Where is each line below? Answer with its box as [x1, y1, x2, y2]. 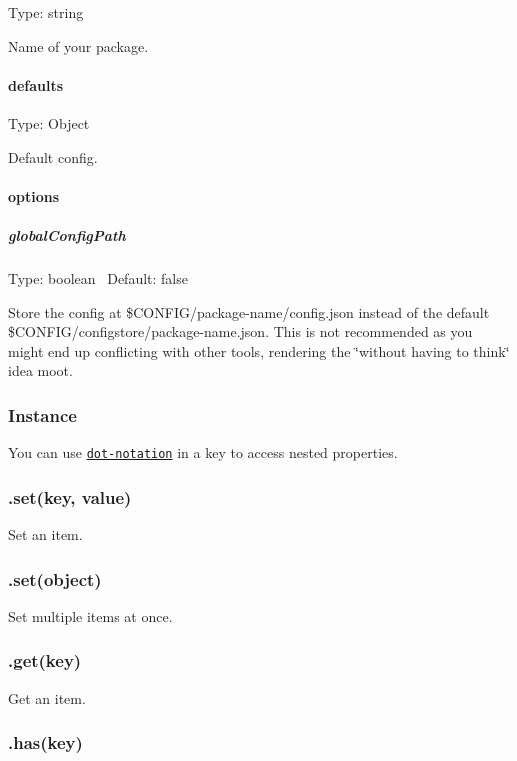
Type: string [8, 2, 84, 22]
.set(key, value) [8, 484, 132, 509]
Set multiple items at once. [8, 605, 173, 626]
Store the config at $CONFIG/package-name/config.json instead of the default [8, 301, 490, 322]
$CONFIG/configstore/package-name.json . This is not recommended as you [8, 321, 473, 342]
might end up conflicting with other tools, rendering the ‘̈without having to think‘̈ [8, 340, 510, 361]
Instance [8, 402, 77, 427]
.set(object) [8, 566, 102, 591]
